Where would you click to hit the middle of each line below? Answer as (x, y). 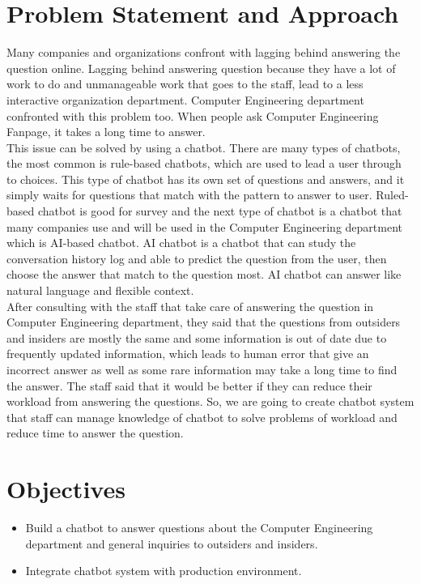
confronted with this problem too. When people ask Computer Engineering (193, 115)
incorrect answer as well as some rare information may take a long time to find (202, 369)
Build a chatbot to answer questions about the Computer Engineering (199, 528)
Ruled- (392, 195)
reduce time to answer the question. (95, 433)
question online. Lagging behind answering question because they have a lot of (201, 68)
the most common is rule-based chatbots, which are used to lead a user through (204, 163)
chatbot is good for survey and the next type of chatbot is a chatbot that (220, 211)
